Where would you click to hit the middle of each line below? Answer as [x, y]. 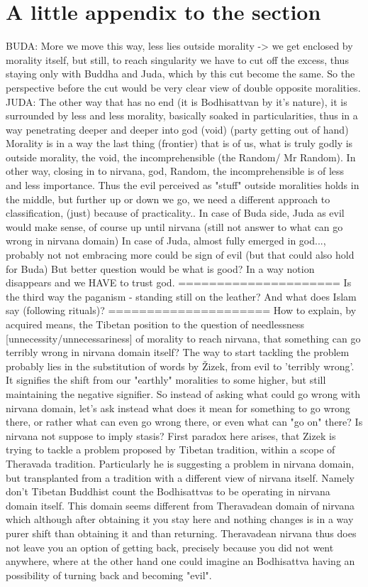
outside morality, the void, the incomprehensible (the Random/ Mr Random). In [181, 157]
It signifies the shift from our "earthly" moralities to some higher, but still [166, 380]
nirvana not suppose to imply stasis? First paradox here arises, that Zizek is [171, 435]
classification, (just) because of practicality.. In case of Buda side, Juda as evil [175, 213]
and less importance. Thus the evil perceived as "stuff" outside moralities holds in [183, 185]
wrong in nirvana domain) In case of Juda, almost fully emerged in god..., [166, 241]
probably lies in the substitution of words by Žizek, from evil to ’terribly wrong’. [180, 366]
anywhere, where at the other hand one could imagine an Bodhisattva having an [180, 561]
